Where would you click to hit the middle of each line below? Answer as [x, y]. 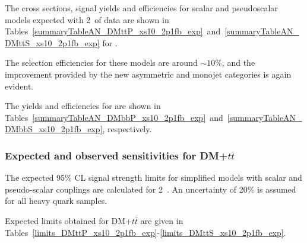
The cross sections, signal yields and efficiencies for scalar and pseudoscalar [141, 8]
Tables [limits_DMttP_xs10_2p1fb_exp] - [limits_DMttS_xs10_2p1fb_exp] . [145, 232]
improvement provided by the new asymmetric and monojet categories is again [148, 74]
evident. [19, 86]
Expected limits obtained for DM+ [69, 220]
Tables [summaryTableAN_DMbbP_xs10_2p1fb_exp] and [114, 117]
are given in [162, 220]
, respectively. [127, 129]
